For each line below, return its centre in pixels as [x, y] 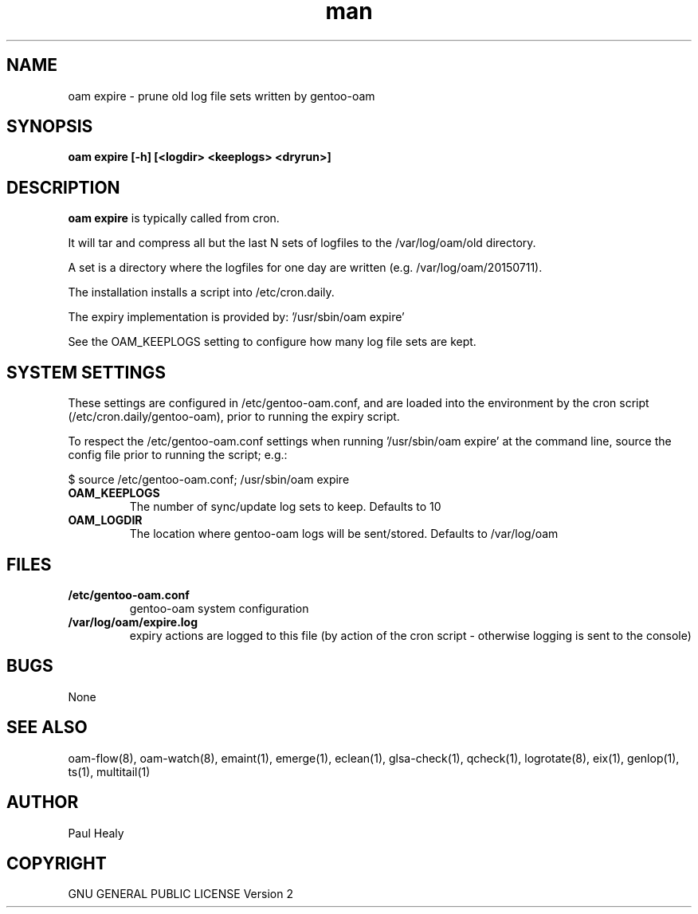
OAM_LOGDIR [105, 520]
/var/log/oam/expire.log [133, 622]
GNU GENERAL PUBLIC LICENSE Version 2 [180, 894]
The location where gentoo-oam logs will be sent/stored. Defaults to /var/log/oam [344, 534]
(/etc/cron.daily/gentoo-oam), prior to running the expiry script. [234, 417]
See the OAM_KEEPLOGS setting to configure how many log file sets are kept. [272, 342]
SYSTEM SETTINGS [86, 372]
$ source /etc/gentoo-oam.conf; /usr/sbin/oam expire [209, 480]
